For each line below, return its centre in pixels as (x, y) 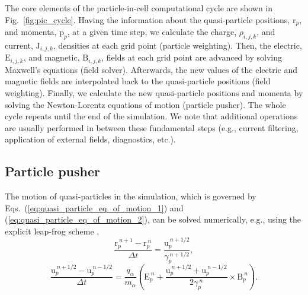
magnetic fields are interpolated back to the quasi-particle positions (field (138, 81)
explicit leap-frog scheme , (52, 231)
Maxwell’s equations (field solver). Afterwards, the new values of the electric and (151, 69)
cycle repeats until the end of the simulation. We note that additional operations (151, 116)
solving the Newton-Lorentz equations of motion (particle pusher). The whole (145, 104)
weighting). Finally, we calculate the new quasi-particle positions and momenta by (154, 92)
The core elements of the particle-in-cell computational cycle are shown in (139, 8)
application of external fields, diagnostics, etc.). (90, 139)
